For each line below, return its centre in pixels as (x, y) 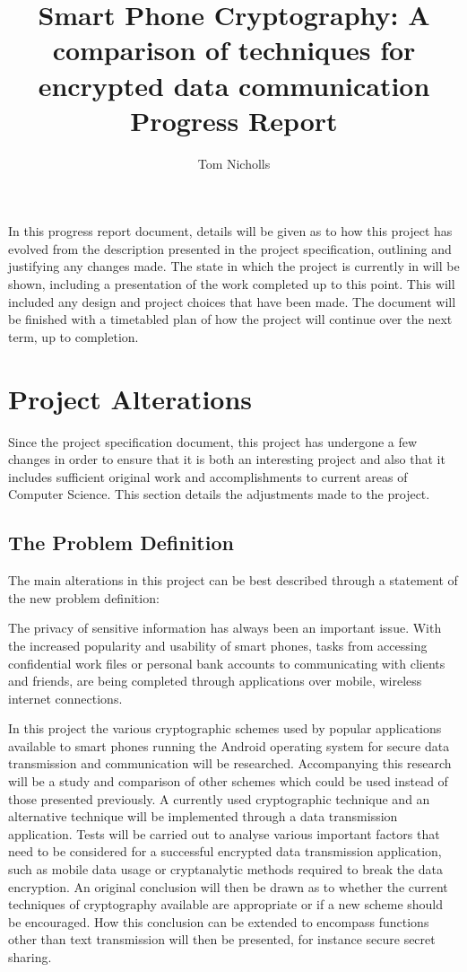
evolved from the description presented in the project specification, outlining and (230, 248)
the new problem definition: (84, 597)
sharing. (30, 957)
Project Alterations (130, 398)
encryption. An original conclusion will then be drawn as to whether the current (228, 886)
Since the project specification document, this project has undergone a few (213, 441)
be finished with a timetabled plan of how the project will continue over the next (230, 319)
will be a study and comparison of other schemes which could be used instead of (228, 781)
